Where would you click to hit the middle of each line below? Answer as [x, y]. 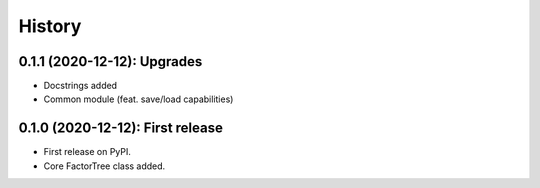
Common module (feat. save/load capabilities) [138, 99]
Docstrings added [80, 86]
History [50, 26]
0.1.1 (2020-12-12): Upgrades [110, 61]
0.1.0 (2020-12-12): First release [121, 128]
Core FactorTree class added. [104, 166]
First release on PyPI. [87, 152]
